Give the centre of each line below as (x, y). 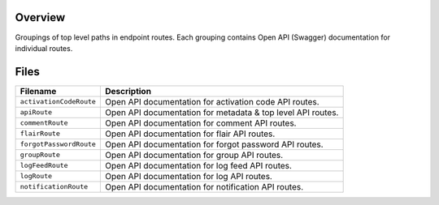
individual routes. (44, 48)
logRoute (36, 176)
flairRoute (40, 134)
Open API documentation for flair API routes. (190, 134)
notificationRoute (54, 187)
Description (128, 91)
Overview (40, 17)
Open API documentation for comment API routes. (200, 123)
